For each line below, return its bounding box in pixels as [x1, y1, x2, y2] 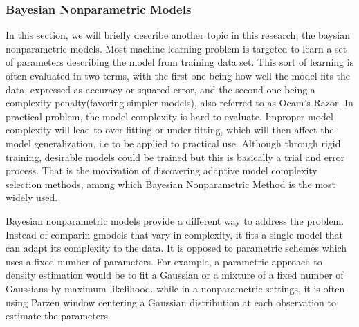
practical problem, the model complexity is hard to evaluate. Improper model [6, 109, 333, 123]
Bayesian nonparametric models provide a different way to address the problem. [6, 213, 344, 227]
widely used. [6, 190, 58, 205]
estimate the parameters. [6, 308, 111, 323]
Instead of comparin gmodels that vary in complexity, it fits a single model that [6, 227, 344, 241]
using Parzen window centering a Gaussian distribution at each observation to [6, 295, 337, 309]
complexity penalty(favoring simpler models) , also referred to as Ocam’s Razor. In [6, 95, 353, 110]
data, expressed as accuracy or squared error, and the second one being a [6, 82, 315, 96]
